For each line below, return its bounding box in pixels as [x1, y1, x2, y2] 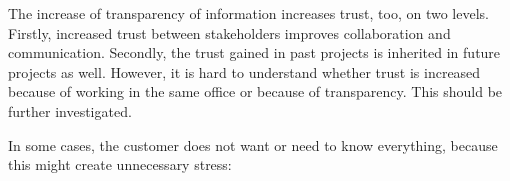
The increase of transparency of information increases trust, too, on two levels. [8, 3, 489, 23]
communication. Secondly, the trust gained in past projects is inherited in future [8, 42, 501, 63]
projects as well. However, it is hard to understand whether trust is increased [8, 61, 481, 82]
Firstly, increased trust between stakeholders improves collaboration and [8, 22, 451, 43]
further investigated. [8, 100, 132, 121]
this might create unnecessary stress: [8, 154, 232, 175]
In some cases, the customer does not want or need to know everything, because [8, 134, 498, 155]
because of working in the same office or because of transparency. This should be [8, 81, 503, 102]
